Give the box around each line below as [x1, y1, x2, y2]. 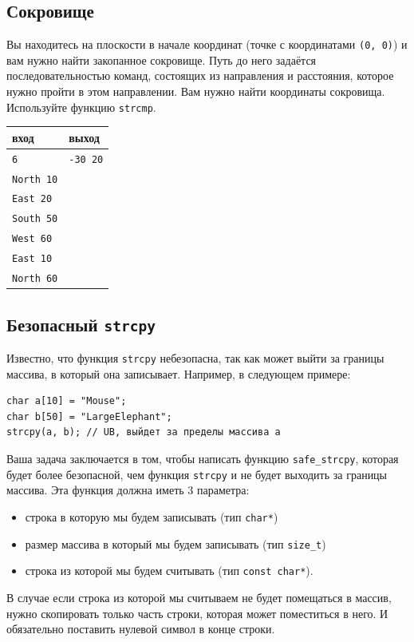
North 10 [12, 173, 58, 185]
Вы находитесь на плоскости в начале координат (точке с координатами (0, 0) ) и [6, 36, 408, 53]
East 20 [12, 193, 53, 205]
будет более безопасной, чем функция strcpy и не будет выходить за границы [6, 466, 388, 482]
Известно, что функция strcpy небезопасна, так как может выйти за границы [6, 350, 384, 367]
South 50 [12, 213, 58, 225]
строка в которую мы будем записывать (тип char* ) [25, 508, 278, 525]
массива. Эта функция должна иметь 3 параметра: [6, 481, 250, 498]
